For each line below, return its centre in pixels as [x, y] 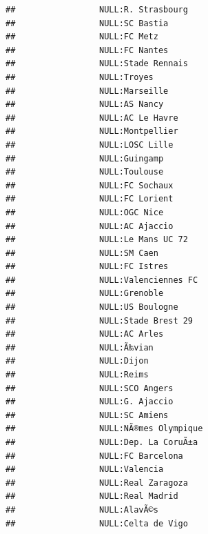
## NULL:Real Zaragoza [97, 483]
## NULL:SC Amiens [87, 415]
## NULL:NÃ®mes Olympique [104, 429]
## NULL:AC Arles [85, 334]
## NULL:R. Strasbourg [97, 10]
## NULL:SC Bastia [87, 23]
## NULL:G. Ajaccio [90, 402]
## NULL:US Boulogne [92, 307]
